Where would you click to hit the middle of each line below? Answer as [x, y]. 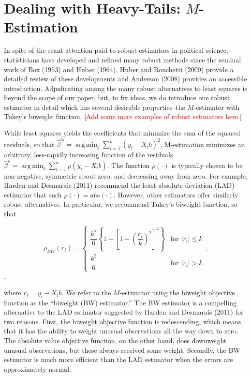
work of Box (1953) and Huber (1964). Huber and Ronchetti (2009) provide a [119, 69]
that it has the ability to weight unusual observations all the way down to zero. [121, 331]
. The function [128, 165]
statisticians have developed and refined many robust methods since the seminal [123, 59]
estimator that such [33, 194]
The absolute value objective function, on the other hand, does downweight [115, 340]
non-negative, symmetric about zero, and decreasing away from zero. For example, [126, 175]
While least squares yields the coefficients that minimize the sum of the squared [122, 133]
